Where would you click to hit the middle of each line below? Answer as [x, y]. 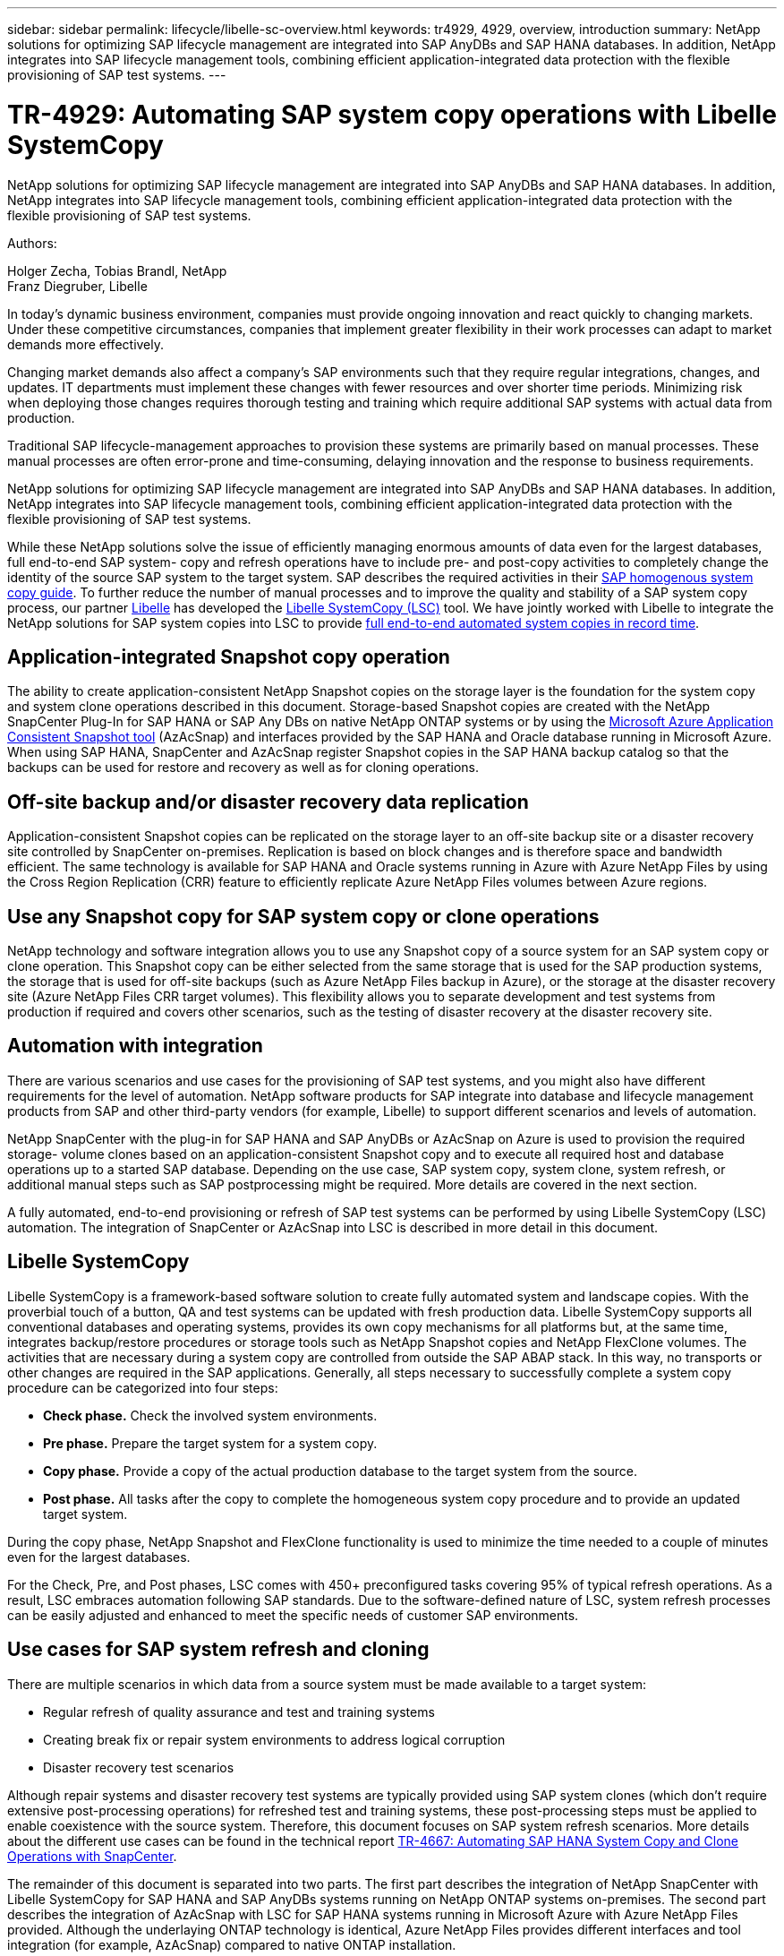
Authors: [32, 243]
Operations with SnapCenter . [92, 1856]
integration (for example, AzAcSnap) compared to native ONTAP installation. [232, 1944]
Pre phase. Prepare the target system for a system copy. [210, 1443]
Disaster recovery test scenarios [139, 1767]
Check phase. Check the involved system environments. [210, 1415]
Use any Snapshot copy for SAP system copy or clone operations [303, 916]
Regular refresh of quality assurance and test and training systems [239, 1711]
